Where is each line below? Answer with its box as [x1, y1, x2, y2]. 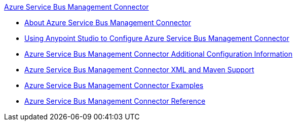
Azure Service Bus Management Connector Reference [24, 97, 206, 105]
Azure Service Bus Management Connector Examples [24, 81, 204, 90]
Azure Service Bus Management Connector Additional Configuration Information [24, 50, 293, 58]
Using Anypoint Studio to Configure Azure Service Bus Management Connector [24, 34, 289, 43]
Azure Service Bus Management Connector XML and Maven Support [24, 65, 254, 74]
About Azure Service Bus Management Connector [24, 18, 192, 27]
